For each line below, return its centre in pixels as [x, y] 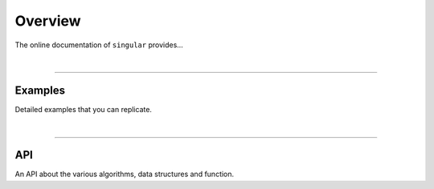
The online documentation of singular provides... [99, 45]
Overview [48, 21]
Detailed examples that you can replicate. [84, 109]
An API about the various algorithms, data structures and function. [125, 174]
